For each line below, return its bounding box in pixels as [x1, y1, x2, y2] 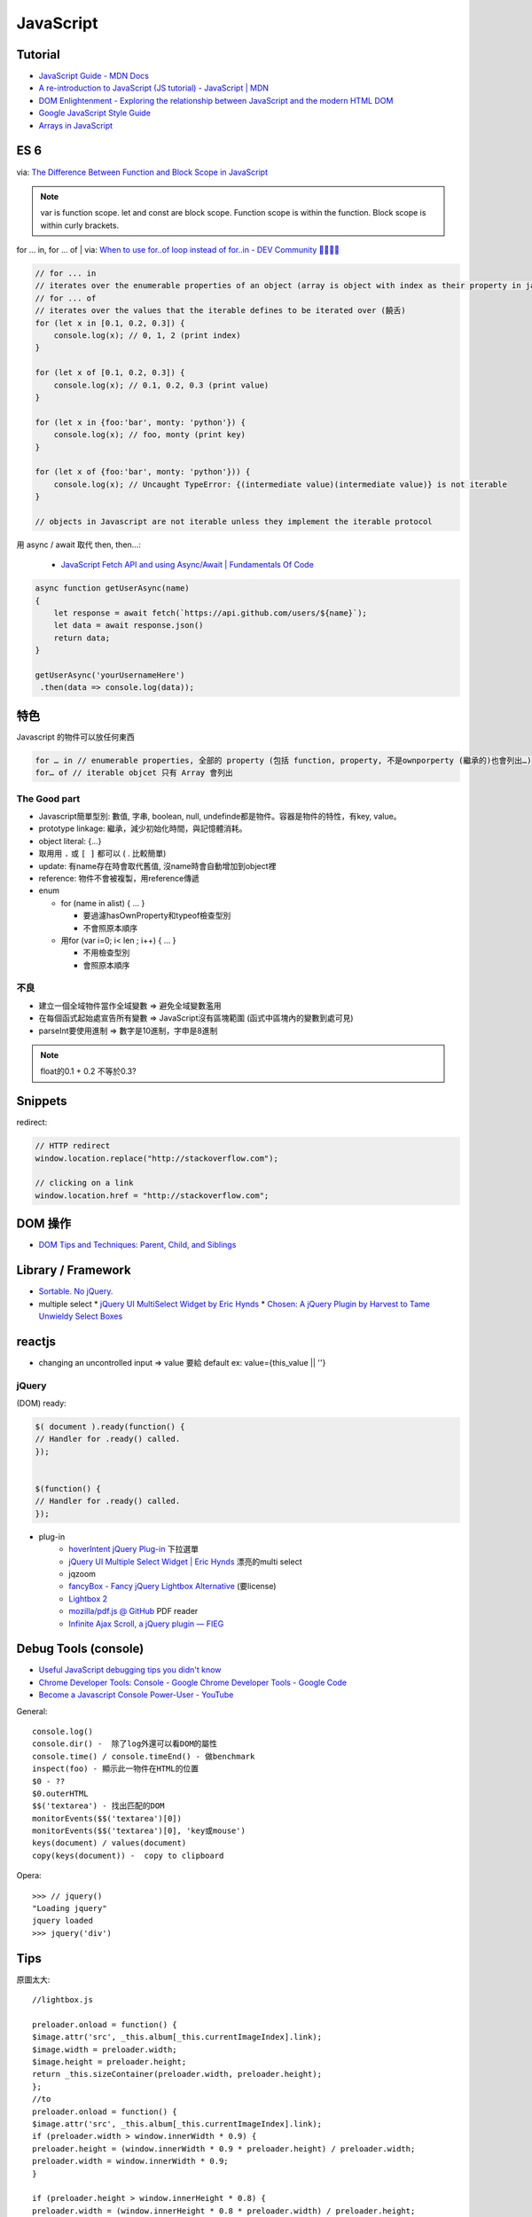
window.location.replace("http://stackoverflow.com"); [35, 1153, 278, 1163]
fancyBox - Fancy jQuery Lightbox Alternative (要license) [68, 1581, 277, 1592]
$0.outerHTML [32, 1788, 89, 1798]
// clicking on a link [35, 1178, 134, 1188]
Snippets [16, 1093, 67, 1108]
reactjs [16, 1334, 57, 1349]
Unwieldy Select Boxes [38, 1311, 123, 1321]
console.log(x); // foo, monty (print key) [53, 430, 246, 440]
